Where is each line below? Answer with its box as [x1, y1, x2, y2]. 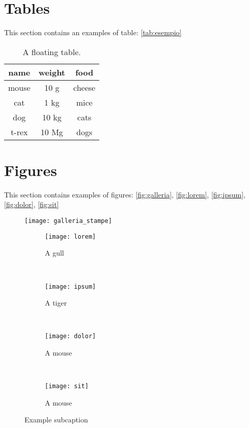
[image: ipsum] [45, 283, 96, 290]
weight [38, 66, 66, 78]
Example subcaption [24, 414, 88, 425]
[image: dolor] [45, 333, 96, 340]
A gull [45, 247, 64, 258]
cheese [73, 81, 96, 93]
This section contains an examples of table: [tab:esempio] [4, 27, 182, 38]
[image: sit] [45, 383, 89, 390]
